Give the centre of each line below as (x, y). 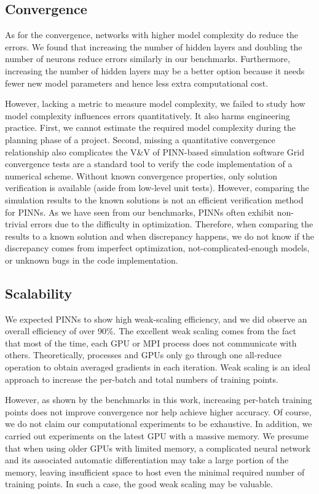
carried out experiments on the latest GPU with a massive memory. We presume (157, 436)
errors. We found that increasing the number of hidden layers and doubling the (154, 46)
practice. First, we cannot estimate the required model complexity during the (151, 127)
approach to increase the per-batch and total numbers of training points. (142, 379)
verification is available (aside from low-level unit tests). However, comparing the (157, 188)
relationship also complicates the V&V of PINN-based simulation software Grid (155, 151)
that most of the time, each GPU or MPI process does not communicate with (151, 343)
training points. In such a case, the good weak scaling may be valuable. (139, 484)
